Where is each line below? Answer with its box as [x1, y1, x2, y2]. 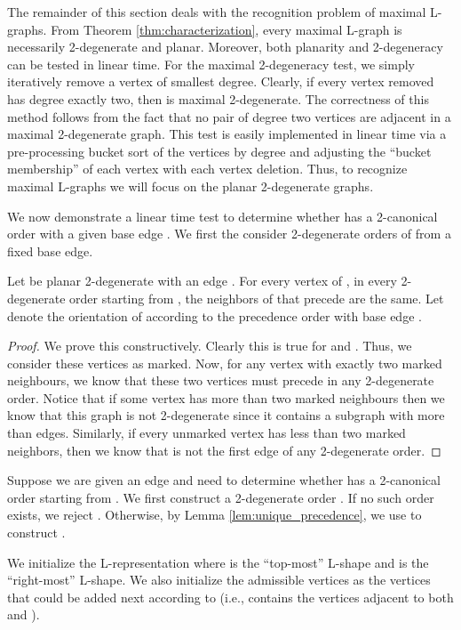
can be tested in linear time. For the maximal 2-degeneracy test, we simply [7, 54, 415, 73]
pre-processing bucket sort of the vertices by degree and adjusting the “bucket [7, 141, 432, 160]
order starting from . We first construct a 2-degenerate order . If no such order [7, 488, 434, 506]
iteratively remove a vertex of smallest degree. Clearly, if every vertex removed [7, 72, 434, 91]
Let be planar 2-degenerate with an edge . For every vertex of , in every [7, 271, 397, 290]
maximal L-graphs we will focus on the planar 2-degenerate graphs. [7, 176, 374, 195]
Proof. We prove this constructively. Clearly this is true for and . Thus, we [7, 336, 412, 355]
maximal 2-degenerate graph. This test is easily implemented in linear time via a [7, 125, 447, 143]
